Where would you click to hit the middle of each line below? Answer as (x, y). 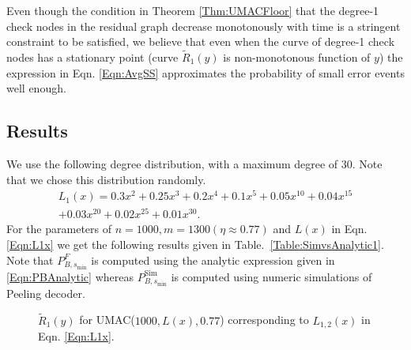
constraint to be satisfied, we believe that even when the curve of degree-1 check (201, 41)
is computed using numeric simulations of (271, 276)
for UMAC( (107, 320)
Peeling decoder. (46, 293)
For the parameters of (59, 229)
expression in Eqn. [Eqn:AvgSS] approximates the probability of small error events (205, 72)
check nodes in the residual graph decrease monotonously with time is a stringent (204, 26)
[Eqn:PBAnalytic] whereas (70, 276)
